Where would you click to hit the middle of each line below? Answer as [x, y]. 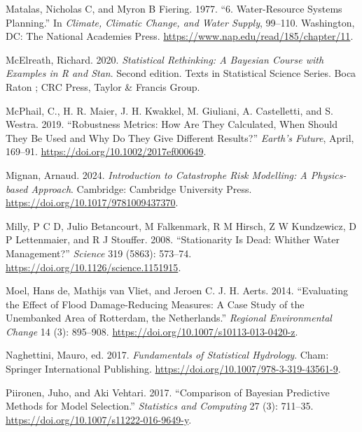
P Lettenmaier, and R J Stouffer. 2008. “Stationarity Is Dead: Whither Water [173, 239]
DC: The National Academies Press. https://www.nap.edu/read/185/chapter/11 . [180, 36]
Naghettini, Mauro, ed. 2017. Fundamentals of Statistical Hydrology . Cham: [167, 355]
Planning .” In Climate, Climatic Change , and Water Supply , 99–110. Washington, [180, 22]
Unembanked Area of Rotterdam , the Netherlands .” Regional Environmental [169, 318]
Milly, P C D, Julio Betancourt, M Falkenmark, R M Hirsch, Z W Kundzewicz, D [181, 225]
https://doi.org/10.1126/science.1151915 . [93, 267]
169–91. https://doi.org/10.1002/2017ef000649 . [106, 151]
